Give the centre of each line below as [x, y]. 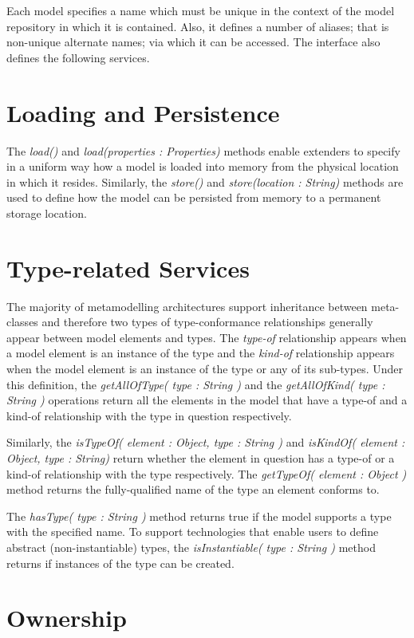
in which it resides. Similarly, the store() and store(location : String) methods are [205, 181]
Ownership [67, 618]
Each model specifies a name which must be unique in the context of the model [201, 10]
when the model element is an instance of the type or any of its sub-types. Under [205, 368]
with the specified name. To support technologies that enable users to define [193, 532]
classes [22, 322]
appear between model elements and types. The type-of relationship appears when [207, 337]
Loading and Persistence [143, 112]
